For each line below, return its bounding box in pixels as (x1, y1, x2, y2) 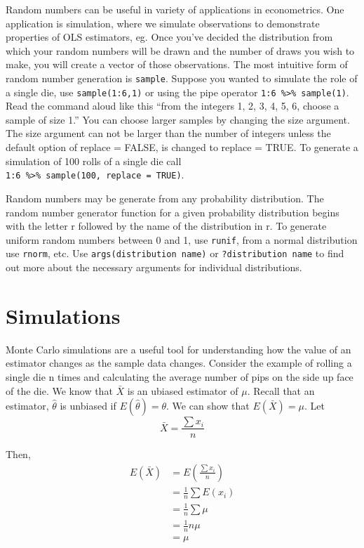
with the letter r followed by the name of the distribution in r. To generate (6, 218, 327, 233)
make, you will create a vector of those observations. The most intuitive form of (6, 57, 348, 72)
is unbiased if (60, 398, 116, 413)
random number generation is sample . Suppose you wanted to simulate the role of (6, 70, 358, 85)
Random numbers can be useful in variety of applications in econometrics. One (6, 2, 344, 16)
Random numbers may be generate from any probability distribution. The (6, 190, 324, 205)
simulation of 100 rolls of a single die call (6, 153, 182, 168)
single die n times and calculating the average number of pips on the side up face (6, 369, 353, 384)
